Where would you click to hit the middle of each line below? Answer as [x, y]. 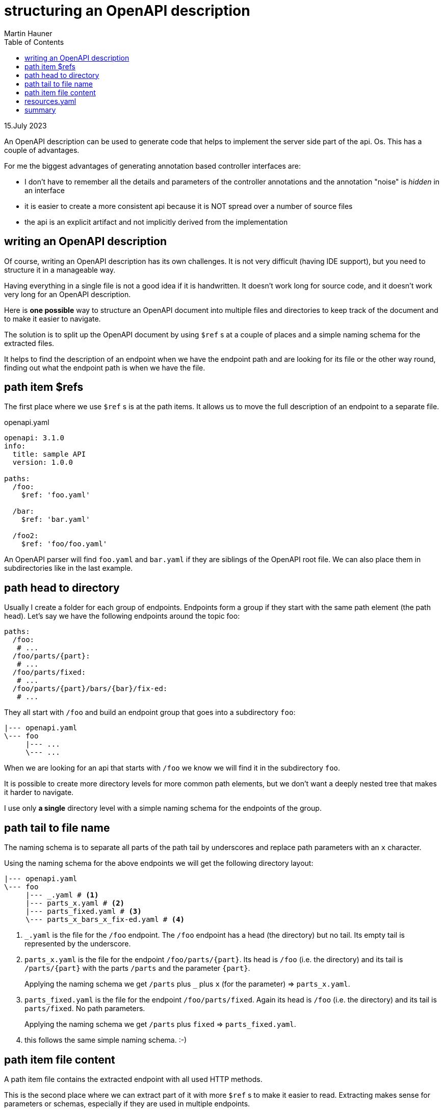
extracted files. [29, 343]
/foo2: [25, 536]
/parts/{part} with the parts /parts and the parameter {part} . [137, 968]
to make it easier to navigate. [53, 319]
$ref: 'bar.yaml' [56, 520]
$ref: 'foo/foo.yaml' [64, 544]
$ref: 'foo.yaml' [56, 495]
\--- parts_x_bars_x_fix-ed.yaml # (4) [105, 920]
